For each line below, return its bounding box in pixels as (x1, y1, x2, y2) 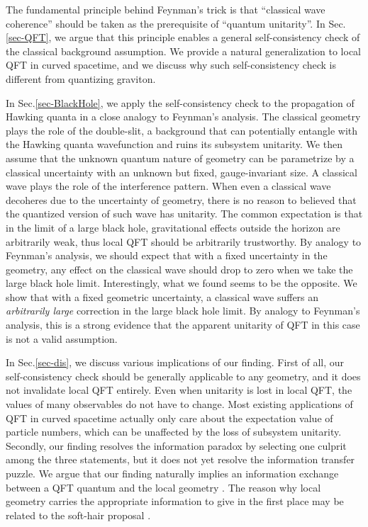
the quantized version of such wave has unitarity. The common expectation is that (6, 206, 363, 221)
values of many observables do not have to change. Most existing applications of (6, 397, 353, 412)
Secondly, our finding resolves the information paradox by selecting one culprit (6, 438, 347, 453)
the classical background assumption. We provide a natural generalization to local (6, 43, 361, 58)
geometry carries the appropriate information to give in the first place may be (6, 494, 344, 509)
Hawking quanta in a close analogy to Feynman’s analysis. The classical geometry (6, 109, 361, 124)
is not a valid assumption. (6, 331, 118, 346)
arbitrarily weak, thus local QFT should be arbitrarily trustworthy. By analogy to (6, 234, 362, 249)
